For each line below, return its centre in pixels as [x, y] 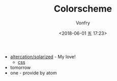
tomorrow [20, 67]
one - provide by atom [33, 73]
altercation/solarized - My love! [43, 57]
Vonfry [83, 23]
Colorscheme [83, 9]
